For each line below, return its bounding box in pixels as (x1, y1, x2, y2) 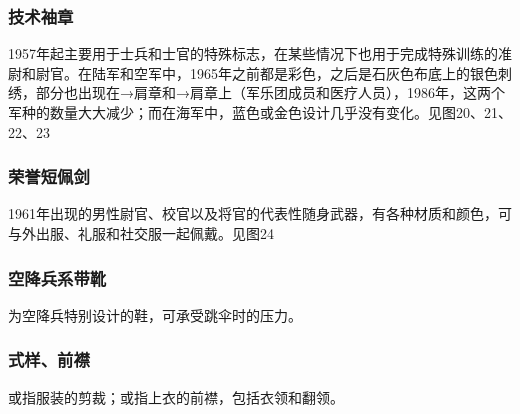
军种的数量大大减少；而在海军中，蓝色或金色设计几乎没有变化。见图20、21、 (8, 102, 512, 122)
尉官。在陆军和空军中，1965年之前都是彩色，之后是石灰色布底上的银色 (35, 62, 498, 83)
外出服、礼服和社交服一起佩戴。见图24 (21, 223, 274, 243)
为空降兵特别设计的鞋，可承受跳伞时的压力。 (8, 304, 302, 325)
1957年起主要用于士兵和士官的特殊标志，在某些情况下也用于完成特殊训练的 (8, 43, 498, 64)
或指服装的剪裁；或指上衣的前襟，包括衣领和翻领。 (8, 386, 344, 407)
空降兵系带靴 (8, 265, 107, 290)
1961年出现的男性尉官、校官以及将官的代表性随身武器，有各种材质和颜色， (8, 203, 498, 224)
